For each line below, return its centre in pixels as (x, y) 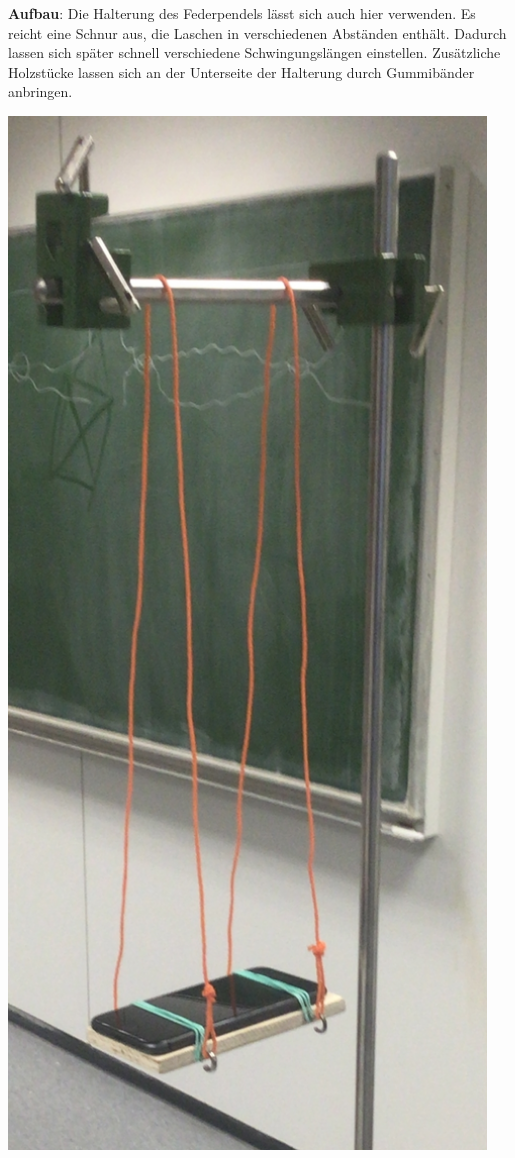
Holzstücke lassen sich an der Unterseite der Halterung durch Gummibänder (241, 71)
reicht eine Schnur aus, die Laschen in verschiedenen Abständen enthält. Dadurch (257, 32)
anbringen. (40, 91)
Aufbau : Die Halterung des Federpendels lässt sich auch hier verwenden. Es (242, 13)
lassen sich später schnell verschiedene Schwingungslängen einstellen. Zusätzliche (254, 52)
